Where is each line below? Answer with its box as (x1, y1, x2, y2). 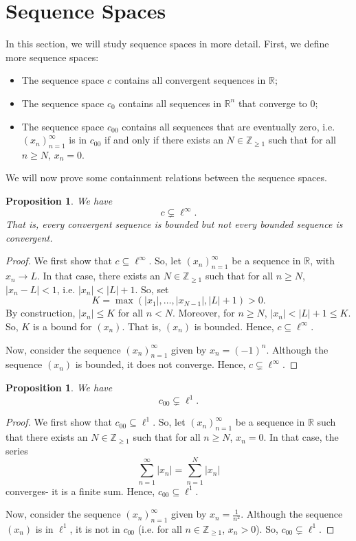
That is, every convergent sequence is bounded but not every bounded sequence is (5, 217, 343, 231)
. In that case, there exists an (36, 268, 161, 283)
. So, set (135, 281, 169, 296)
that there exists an (5, 430, 88, 444)
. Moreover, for (172, 306, 235, 320)
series (5, 443, 28, 457)
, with (310, 253, 335, 268)
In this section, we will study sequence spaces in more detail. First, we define (5, 36, 329, 51)
